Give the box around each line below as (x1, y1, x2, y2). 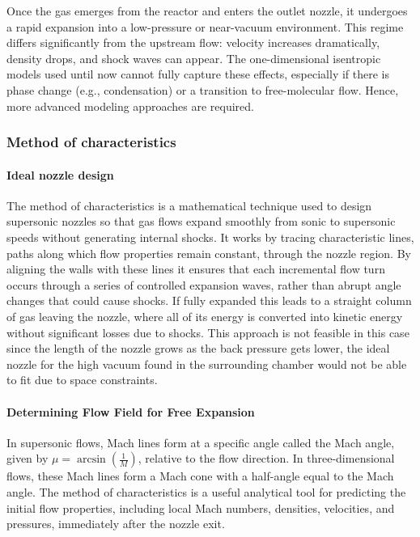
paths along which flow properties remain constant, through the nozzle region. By (6, 244, 411, 261)
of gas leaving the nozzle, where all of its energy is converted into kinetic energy (6, 307, 403, 324)
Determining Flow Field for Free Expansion (6, 403, 255, 420)
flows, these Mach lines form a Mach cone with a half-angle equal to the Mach (6, 467, 394, 484)
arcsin (76, 454, 106, 466)
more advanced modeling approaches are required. (6, 97, 254, 114)
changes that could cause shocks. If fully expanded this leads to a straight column (6, 292, 412, 309)
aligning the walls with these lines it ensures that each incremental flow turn (6, 260, 385, 277)
